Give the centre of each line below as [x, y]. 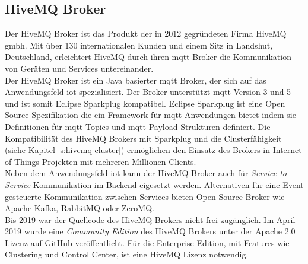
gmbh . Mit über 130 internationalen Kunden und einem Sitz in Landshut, [139, 45]
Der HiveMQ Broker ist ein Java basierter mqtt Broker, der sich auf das [136, 80]
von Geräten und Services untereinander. [79, 68]
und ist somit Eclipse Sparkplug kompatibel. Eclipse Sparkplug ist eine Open [145, 103]
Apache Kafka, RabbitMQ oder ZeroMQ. [80, 208]
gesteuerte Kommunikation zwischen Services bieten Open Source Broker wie [145, 196]
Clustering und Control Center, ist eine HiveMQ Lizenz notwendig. [127, 254]
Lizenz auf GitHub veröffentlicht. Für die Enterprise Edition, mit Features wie [147, 242]
